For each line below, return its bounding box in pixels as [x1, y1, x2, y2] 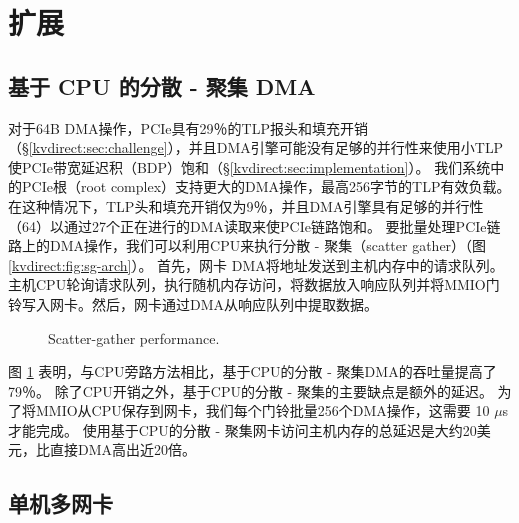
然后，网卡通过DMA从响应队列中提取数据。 [91, 293, 379, 314]
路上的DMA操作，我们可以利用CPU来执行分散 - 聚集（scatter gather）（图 [8, 235, 487, 256]
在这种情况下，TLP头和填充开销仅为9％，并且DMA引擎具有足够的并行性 [8, 195, 484, 216]
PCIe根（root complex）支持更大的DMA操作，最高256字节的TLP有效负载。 [21, 176, 511, 197]
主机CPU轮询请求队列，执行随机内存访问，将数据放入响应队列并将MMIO [8, 274, 486, 295]
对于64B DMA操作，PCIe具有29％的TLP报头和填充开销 [8, 117, 368, 138]
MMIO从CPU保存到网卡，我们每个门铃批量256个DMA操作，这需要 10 [35, 400, 490, 421]
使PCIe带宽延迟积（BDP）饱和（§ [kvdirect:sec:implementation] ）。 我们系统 [8, 156, 491, 177]
